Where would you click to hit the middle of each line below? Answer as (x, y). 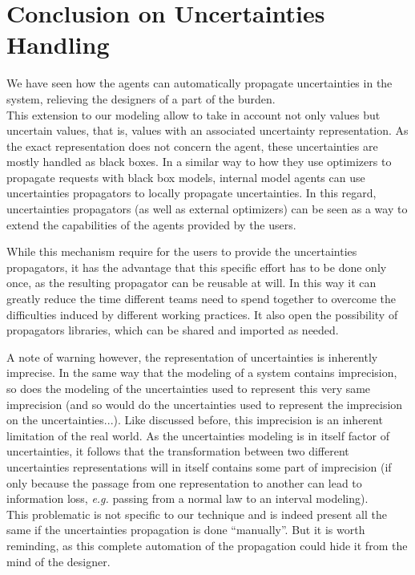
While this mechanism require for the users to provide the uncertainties (182, 251)
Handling (58, 45)
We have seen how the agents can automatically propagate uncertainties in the (199, 83)
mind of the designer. (58, 561)
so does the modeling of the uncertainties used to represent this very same (189, 388)
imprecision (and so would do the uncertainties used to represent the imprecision (205, 404)
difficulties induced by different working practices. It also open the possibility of (202, 314)
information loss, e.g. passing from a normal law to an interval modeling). (187, 498)
